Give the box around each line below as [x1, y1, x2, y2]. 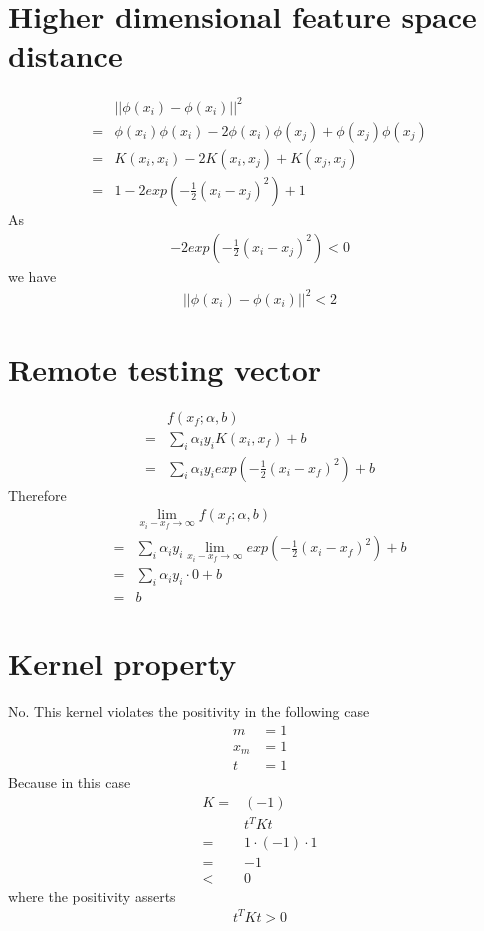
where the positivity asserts [8, 885, 176, 906]
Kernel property [8, 643, 237, 684]
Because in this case [8, 772, 131, 793]
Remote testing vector [8, 348, 322, 389]
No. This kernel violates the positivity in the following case [8, 701, 370, 722]
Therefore [8, 484, 67, 505]
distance [8, 35, 123, 76]
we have [8, 265, 57, 286]
